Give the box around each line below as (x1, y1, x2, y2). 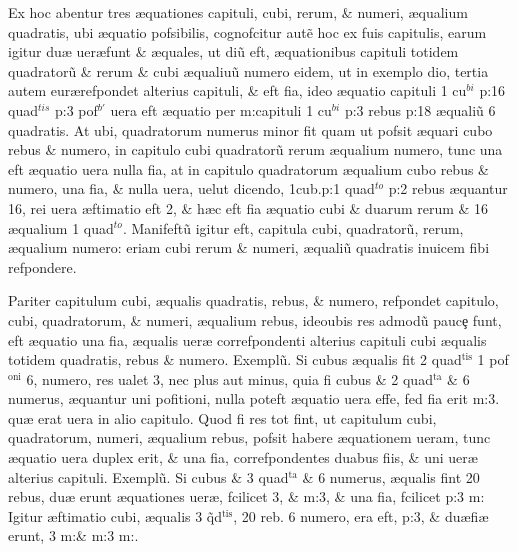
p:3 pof (54, 99, 98, 120)
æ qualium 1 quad (8, 217, 114, 238)
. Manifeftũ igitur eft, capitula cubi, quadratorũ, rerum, (122, 217, 464, 238)
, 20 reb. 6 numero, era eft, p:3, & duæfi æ (233, 505, 489, 526)
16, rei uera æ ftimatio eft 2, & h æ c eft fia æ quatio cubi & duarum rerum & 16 (8, 197, 489, 218)
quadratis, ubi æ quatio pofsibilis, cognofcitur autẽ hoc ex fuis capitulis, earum (8, 21, 487, 42)
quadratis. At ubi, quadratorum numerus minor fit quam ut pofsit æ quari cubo (8, 119, 493, 140)
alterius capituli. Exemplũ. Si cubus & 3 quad (8, 466, 289, 487)
